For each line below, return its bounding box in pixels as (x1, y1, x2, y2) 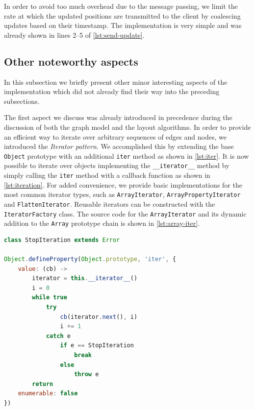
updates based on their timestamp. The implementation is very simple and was (4, 20, 242, 30)
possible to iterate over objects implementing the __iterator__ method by (4, 160, 229, 170)
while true (32, 294, 67, 301)
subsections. (4, 96, 40, 106)
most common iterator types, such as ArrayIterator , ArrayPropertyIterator (4, 189, 241, 199)
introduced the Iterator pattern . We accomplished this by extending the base (4, 141, 234, 151)
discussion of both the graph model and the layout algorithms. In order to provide (4, 121, 251, 132)
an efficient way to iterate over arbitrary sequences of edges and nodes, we (4, 131, 227, 142)
